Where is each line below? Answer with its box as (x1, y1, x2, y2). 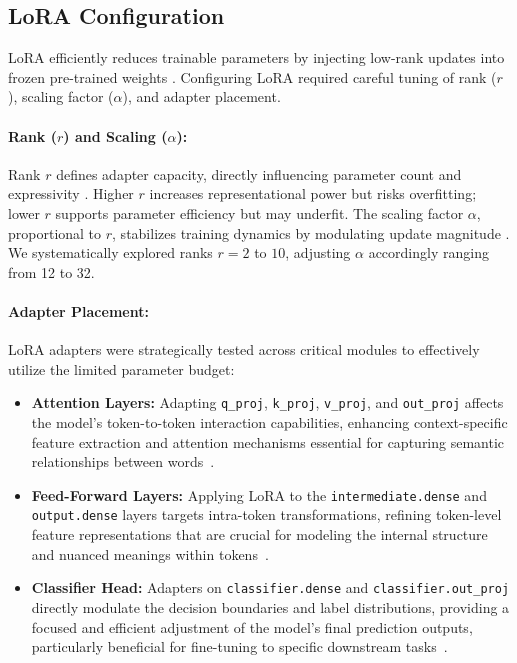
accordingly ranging (368, 242, 489, 263)
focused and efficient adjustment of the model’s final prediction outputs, (31, 616, 473, 637)
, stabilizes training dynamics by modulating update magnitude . (112, 222, 510, 243)
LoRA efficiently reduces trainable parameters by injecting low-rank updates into (8, 47, 505, 68)
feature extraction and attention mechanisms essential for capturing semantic (31, 431, 505, 452)
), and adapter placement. (122, 86, 281, 107)
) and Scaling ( (63, 125, 168, 146)
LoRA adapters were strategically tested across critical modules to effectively (8, 339, 480, 360)
